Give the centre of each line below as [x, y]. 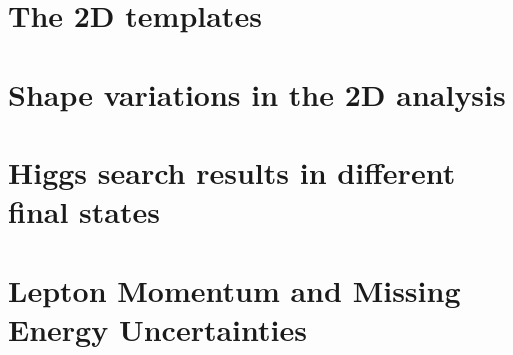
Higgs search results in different [232, 171]
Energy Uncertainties [157, 328]
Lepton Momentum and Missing [234, 289]
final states [84, 211]
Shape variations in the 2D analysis [257, 93]
